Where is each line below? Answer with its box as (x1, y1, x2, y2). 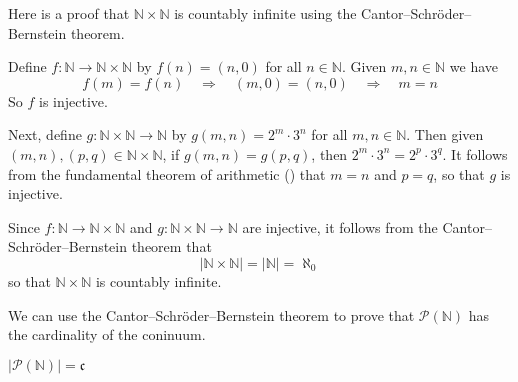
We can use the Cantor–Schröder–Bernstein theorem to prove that (8, 304, 415, 325)
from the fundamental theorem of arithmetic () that (8, 163, 326, 184)
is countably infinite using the (174, 3, 357, 23)
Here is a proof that (8, 3, 130, 23)
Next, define (8, 124, 82, 145)
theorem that (131, 236, 212, 257)
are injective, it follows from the (242, 216, 438, 237)
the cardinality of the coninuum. (8, 324, 206, 345)
